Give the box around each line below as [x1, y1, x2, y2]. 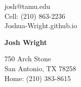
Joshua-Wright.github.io [4, 20, 77, 31]
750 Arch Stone [4, 53, 51, 64]
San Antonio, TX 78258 [4, 63, 77, 73]
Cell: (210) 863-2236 [4, 10, 65, 21]
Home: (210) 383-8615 [4, 73, 71, 83]
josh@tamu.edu [4, 1, 50, 11]
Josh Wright [4, 37, 47, 47]
